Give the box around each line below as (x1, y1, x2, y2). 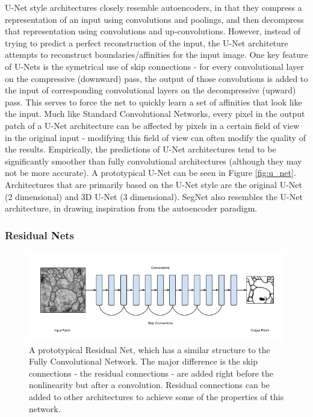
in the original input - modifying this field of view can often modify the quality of (5, 131, 306, 143)
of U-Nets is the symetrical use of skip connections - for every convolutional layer (5, 60, 304, 72)
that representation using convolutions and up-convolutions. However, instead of (5, 25, 300, 37)
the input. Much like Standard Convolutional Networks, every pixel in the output (5, 107, 305, 120)
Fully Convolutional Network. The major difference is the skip (29, 355, 258, 368)
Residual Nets (5, 227, 75, 242)
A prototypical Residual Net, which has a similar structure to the (29, 343, 270, 356)
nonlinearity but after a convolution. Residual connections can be (29, 378, 270, 391)
